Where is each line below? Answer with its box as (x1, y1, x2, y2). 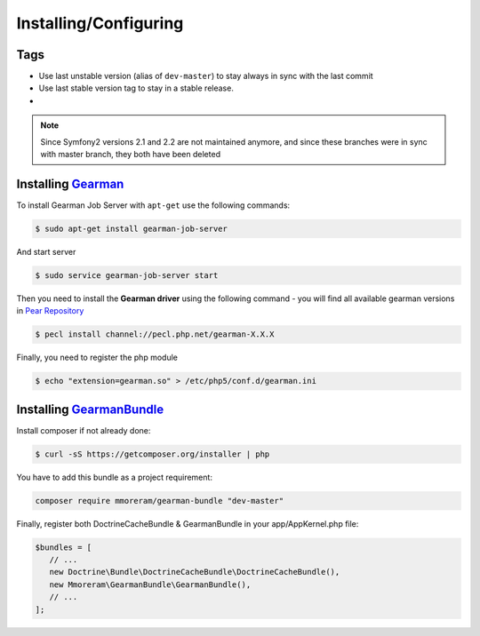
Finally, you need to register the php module (16, 352, 178, 363)
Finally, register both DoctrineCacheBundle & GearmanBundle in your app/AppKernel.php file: (16, 518, 359, 529)
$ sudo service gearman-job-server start (35, 270, 219, 280)
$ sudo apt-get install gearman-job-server (35, 223, 228, 234)
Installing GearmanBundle (16, 401, 164, 417)
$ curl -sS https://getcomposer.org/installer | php (35, 449, 270, 459)
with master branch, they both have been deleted (40, 149, 221, 160)
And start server (16, 246, 76, 257)
